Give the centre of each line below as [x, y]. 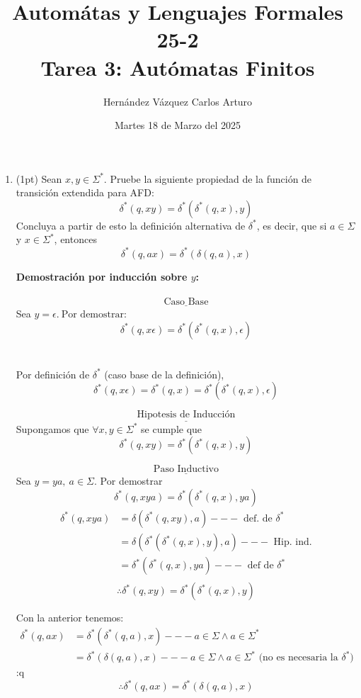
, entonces [75, 239]
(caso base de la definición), [164, 374]
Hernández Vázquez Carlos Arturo [178, 101]
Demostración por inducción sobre [102, 276]
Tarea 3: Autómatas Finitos [178, 67]
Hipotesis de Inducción [186, 415]
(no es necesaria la [298, 658]
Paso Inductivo [186, 469]
